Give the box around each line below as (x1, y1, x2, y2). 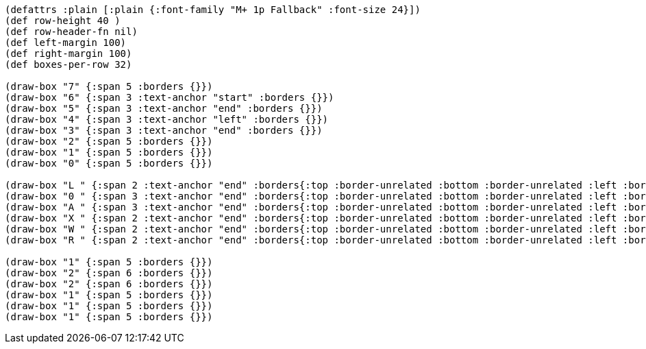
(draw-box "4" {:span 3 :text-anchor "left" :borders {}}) (5, 114, 329, 125)
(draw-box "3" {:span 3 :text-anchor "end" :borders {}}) (5, 125, 323, 136)
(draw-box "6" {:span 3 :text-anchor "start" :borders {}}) (5, 92, 334, 103)
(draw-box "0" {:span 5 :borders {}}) (5, 158, 213, 169)
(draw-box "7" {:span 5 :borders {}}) (5, 81, 213, 92)
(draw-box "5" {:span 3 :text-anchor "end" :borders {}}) (5, 103, 323, 114)
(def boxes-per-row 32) (5, 59, 132, 70)
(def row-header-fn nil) (5, 26, 138, 37)
